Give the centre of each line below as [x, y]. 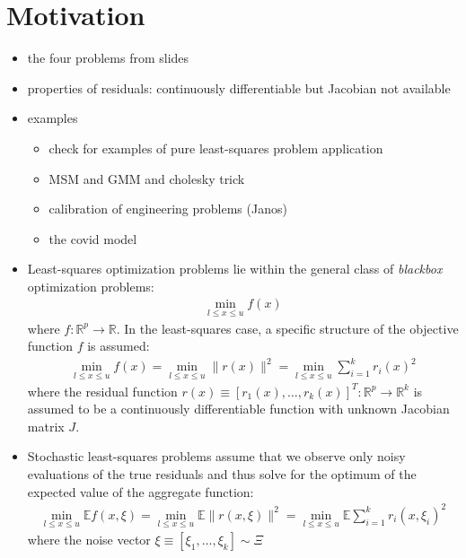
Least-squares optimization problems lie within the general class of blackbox [235, 269]
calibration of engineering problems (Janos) [168, 209]
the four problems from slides [108, 58]
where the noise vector [89, 539]
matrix [46, 426]
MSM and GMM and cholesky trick [147, 178]
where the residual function [102, 391]
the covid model [93, 238]
